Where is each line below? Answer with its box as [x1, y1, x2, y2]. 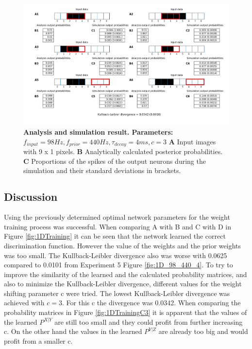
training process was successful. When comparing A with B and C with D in [4, 221, 232, 231]
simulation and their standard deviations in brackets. [23, 165, 181, 175]
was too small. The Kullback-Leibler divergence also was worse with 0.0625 [4, 250, 227, 260]
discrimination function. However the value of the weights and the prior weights [4, 240, 241, 250]
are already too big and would [158, 326, 248, 336]
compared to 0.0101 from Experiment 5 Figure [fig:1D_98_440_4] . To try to [4, 260, 233, 270]
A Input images [168, 136, 216, 146]
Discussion [4, 189, 58, 204]
